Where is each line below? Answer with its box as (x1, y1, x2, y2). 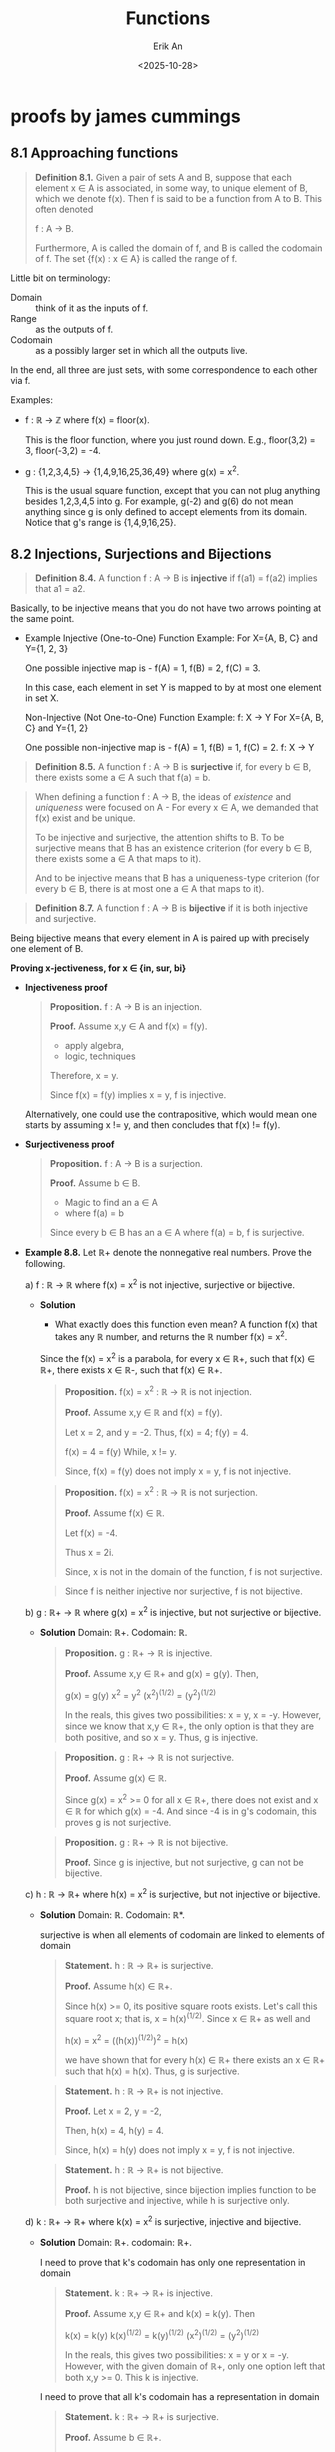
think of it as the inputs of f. (35, 302, 148, 314)
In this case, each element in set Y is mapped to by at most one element (24, 682, 322, 694)
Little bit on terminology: (10, 272, 111, 284)
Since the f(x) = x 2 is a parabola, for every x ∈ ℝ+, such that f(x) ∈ (39, 1350, 316, 1364)
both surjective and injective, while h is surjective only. (64, 2195, 290, 2207)
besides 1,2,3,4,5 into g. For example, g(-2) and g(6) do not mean (24, 495, 294, 507)
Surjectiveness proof (24, 1138, 115, 1151)
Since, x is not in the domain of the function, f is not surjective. (64, 1565, 323, 1577)
